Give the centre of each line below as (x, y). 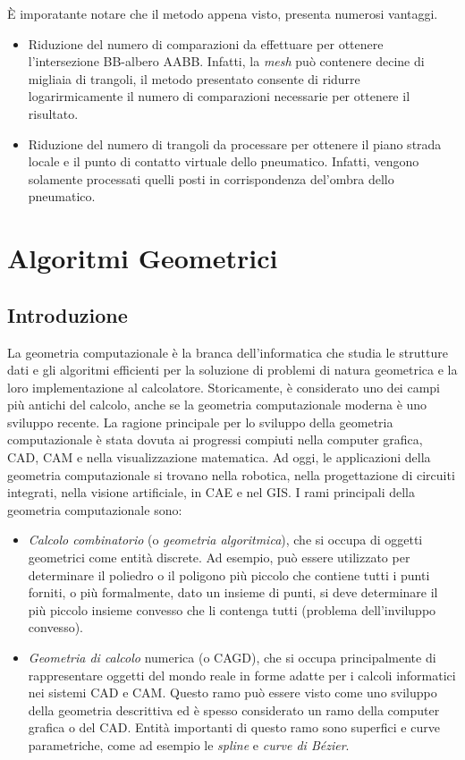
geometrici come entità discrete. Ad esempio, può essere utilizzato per (219, 557)
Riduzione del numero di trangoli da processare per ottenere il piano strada (235, 144)
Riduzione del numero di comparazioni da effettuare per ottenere (206, 43)
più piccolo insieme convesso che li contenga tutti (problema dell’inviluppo (232, 609)
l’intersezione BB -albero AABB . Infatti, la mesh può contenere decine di (226, 61)
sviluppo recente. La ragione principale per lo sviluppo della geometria (200, 422)
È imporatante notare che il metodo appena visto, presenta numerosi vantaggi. (223, 13)
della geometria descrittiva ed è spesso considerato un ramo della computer (234, 709)
